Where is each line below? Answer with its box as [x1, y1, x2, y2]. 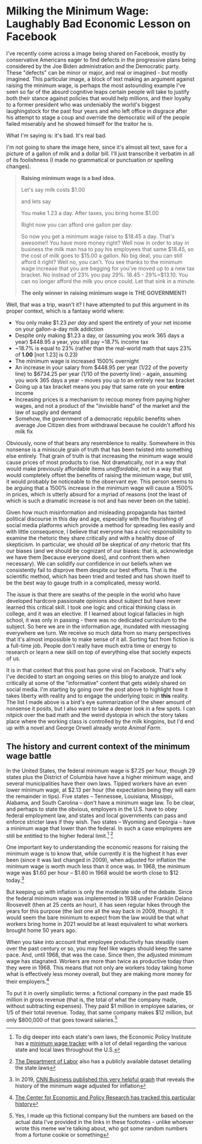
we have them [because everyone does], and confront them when [6, 553, 170, 561]
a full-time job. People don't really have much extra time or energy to [6, 642, 177, 649]
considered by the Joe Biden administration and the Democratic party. [6, 62, 180, 70]
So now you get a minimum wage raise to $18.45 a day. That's [20, 233, 175, 240]
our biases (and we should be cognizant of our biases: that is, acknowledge [6, 547, 194, 554]
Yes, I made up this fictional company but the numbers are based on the [14, 1112, 194, 1119]
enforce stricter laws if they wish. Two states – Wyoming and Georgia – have [6, 818, 195, 825]
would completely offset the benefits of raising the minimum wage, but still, [6, 471, 193, 478]
